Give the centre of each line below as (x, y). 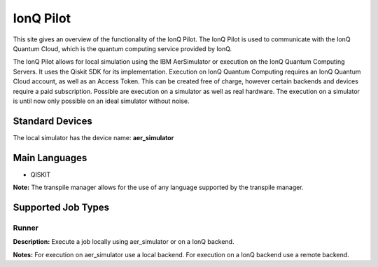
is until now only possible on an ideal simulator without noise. (101, 101)
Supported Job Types (61, 207)
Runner (26, 228)
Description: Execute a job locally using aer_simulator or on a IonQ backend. (124, 242)
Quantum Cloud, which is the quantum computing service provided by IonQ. (122, 48)
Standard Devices (52, 121)
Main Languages (50, 158)
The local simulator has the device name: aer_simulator (93, 137)
